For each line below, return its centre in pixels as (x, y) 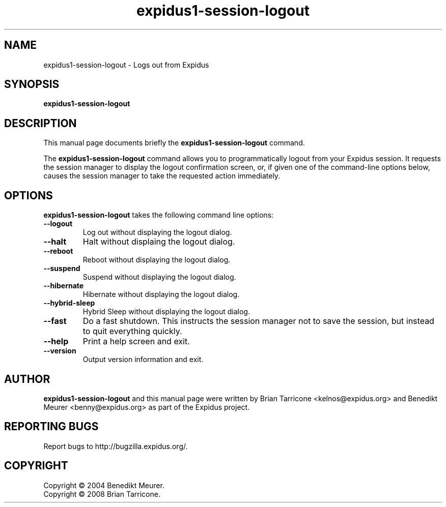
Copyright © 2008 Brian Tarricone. (102, 494)
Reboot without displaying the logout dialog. (157, 260)
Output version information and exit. (143, 360)
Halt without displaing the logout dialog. (159, 242)
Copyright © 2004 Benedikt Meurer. (104, 485)
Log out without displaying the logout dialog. (157, 232)
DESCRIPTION (40, 123)
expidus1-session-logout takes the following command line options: (159, 215)
